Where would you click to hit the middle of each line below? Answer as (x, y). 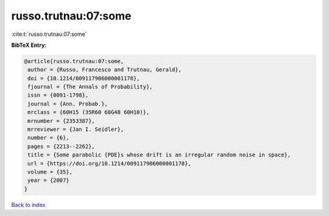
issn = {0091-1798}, (58, 95)
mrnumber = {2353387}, (62, 121)
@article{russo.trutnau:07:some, (74, 61)
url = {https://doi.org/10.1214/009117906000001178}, (109, 163)
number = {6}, (48, 138)
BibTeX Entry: (29, 45)
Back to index (28, 204)
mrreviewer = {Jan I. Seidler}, (76, 130)
